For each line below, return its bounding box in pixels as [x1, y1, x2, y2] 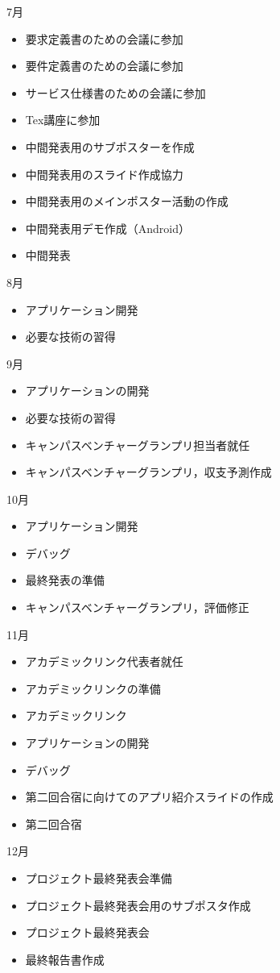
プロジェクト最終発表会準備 [25, 870, 172, 886]
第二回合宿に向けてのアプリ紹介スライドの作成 [25, 788, 274, 805]
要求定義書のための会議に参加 [25, 30, 183, 47]
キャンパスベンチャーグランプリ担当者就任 [25, 436, 250, 453]
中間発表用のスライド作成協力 [25, 165, 183, 182]
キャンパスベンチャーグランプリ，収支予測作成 [25, 464, 272, 480]
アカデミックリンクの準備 [25, 680, 161, 696]
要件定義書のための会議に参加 [25, 57, 183, 74]
